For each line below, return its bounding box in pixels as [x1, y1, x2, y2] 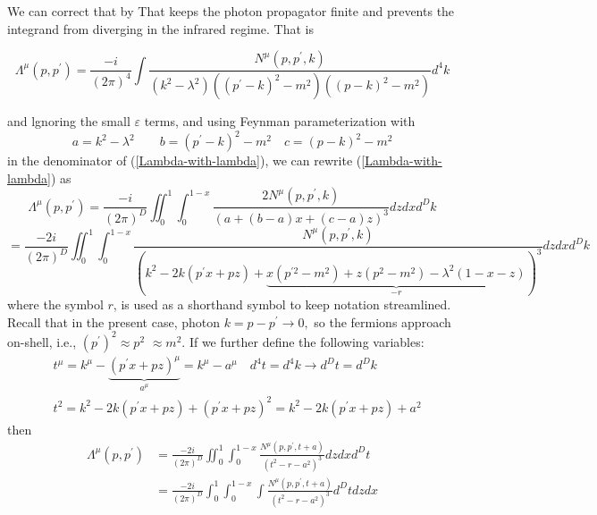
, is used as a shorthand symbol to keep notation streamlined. [113, 295, 451, 314]
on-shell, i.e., [7, 332, 77, 350]
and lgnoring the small [7, 112, 130, 131]
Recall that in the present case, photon [7, 312, 220, 331]
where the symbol [7, 295, 104, 314]
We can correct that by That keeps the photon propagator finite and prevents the [7, 2, 455, 20]
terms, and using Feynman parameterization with [144, 112, 416, 131]
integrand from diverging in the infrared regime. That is [7, 19, 314, 38]
